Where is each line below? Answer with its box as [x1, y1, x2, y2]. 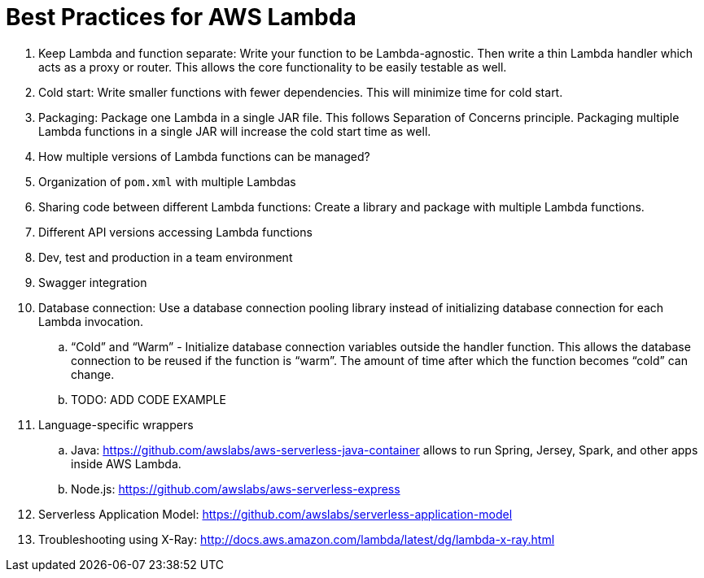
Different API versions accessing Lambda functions [38, 224, 313, 239]
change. [71, 367, 115, 381]
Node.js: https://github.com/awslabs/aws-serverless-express [71, 481, 400, 496]
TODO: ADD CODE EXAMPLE [71, 392, 226, 406]
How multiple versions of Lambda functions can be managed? [38, 149, 370, 163]
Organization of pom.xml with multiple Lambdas [38, 174, 296, 189]
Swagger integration [38, 275, 147, 289]
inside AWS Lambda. [71, 456, 181, 471]
